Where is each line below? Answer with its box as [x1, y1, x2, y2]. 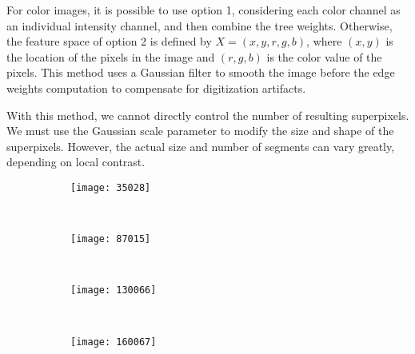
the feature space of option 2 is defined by [6, 33, 212, 50]
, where [306, 33, 342, 50]
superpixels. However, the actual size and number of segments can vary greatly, [6, 137, 395, 154]
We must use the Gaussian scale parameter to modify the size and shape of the [6, 122, 394, 139]
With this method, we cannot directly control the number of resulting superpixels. [6, 106, 409, 123]
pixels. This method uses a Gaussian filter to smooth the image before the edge [6, 64, 395, 81]
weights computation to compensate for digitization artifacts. [6, 79, 306, 96]
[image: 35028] [70, 181, 151, 193]
